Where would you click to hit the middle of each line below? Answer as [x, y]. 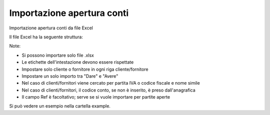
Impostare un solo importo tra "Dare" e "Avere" [70, 76]
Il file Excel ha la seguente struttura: [46, 37]
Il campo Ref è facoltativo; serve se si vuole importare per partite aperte [96, 97]
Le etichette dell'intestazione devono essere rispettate [78, 62]
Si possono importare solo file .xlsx [58, 55]
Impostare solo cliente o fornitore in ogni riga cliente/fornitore [85, 69]
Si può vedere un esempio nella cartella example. [60, 106]
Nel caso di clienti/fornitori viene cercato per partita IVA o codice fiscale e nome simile [111, 83]
